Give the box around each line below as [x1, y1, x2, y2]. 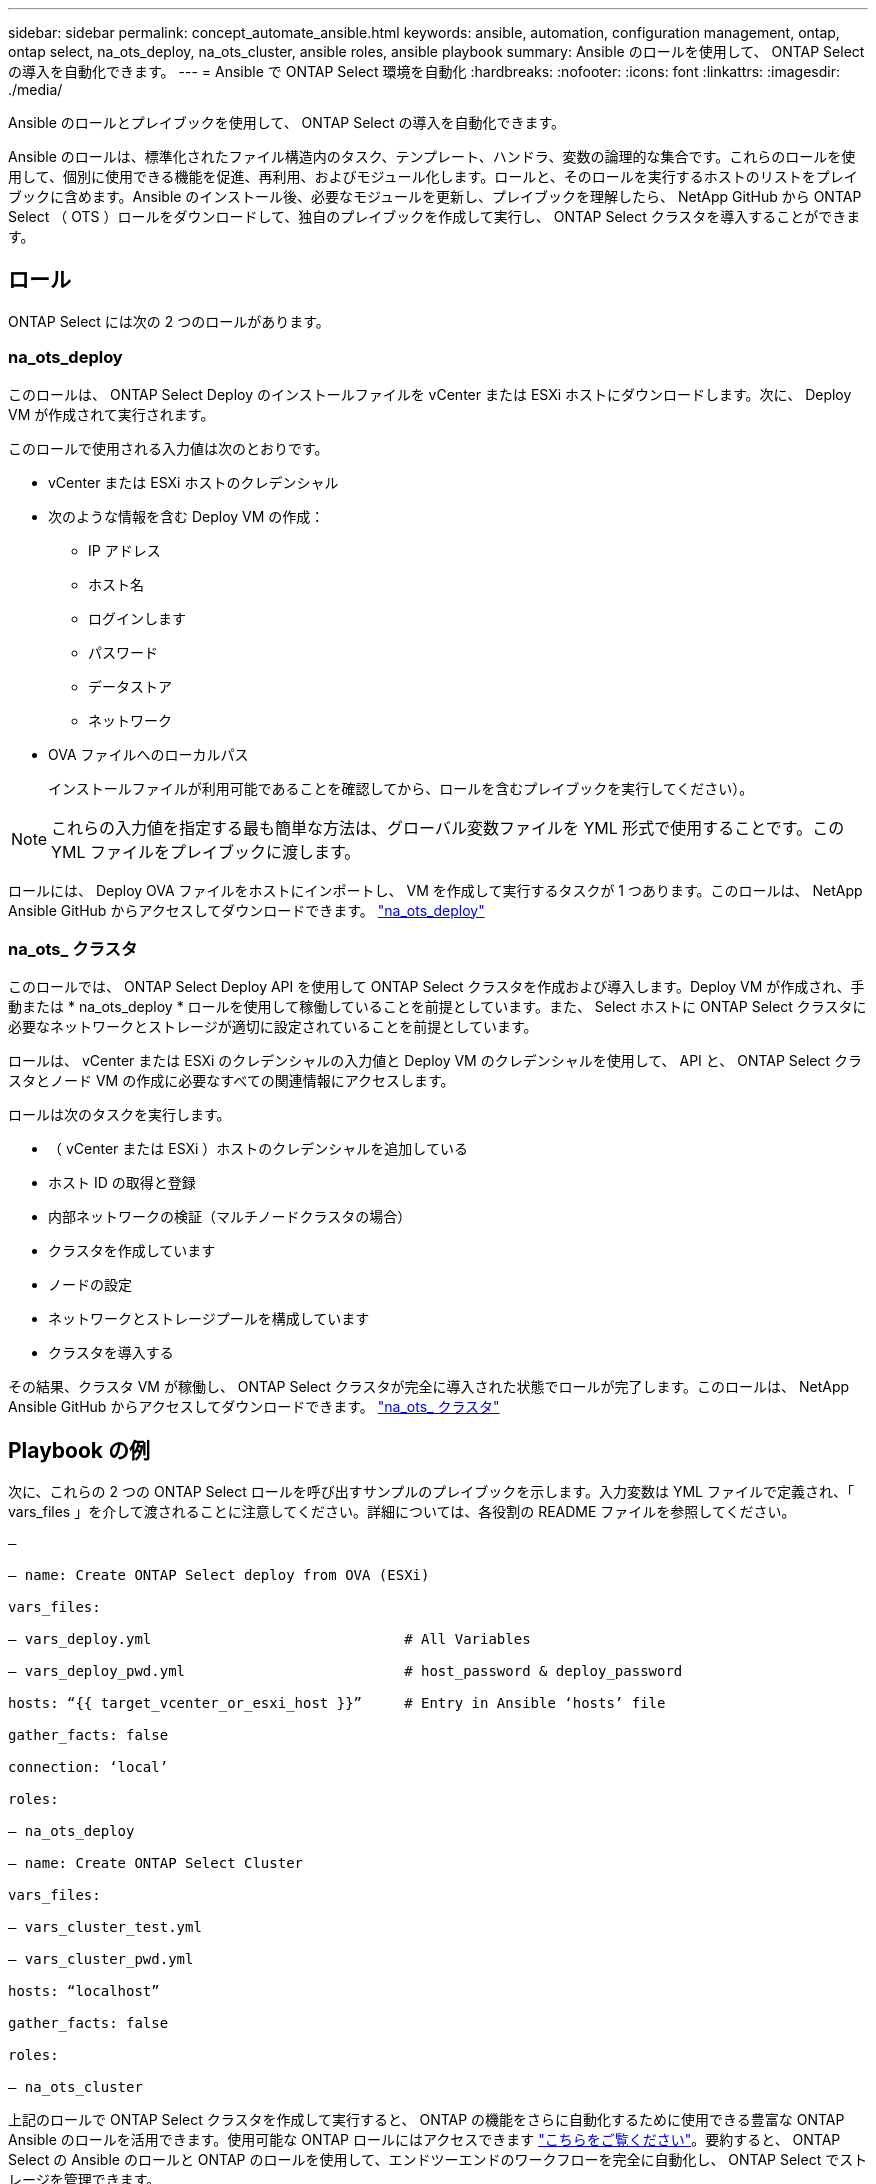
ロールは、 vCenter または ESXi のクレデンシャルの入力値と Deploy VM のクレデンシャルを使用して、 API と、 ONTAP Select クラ [8, 1052, 863, 1070]
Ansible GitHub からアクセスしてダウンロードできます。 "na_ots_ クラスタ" [8, 1398, 500, 1416]
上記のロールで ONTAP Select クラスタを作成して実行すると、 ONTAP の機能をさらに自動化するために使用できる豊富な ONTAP [8, 2111, 845, 2129]
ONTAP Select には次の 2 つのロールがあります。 [8, 312, 330, 330]
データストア [88, 677, 172, 695]
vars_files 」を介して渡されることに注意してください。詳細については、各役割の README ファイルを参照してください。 [8, 1503, 796, 1521]
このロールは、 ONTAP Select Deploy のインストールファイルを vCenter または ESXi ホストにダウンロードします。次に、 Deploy [8, 385, 852, 403]
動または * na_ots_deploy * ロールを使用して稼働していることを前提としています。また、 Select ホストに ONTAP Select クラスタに [8, 998, 867, 1016]
